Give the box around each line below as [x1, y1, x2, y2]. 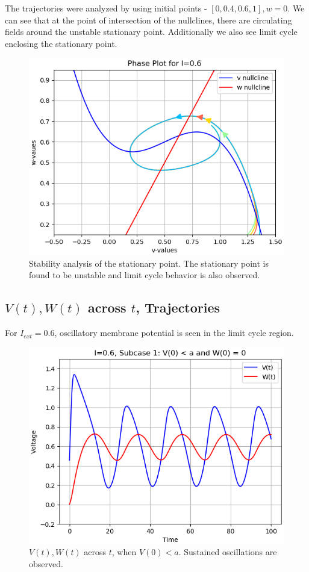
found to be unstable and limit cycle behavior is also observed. [29, 269, 260, 281]
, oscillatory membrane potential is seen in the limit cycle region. [54, 326, 294, 339]
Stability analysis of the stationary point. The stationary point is [29, 256, 269, 269]
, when [111, 546, 137, 558]
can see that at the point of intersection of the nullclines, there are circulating [5, 13, 292, 26]
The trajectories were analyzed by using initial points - [5, 2, 207, 14]
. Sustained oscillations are [178, 546, 277, 558]
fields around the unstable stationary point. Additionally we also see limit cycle [5, 25, 298, 38]
